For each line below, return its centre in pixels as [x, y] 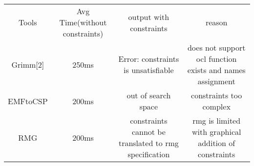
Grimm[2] [28, 64]
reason [216, 22]
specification [149, 154]
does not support [216, 47]
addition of [217, 143]
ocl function [216, 59]
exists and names [216, 70]
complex [216, 106]
